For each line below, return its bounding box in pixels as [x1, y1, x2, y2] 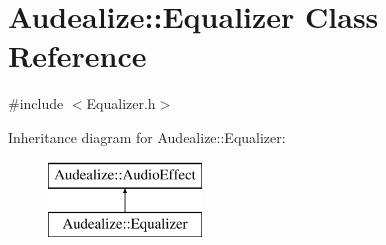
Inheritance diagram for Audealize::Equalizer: [8, 126, 286, 147]
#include [8, 93, 64, 114]
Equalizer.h [86, 93, 156, 114]
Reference [8, 35, 147, 76]
